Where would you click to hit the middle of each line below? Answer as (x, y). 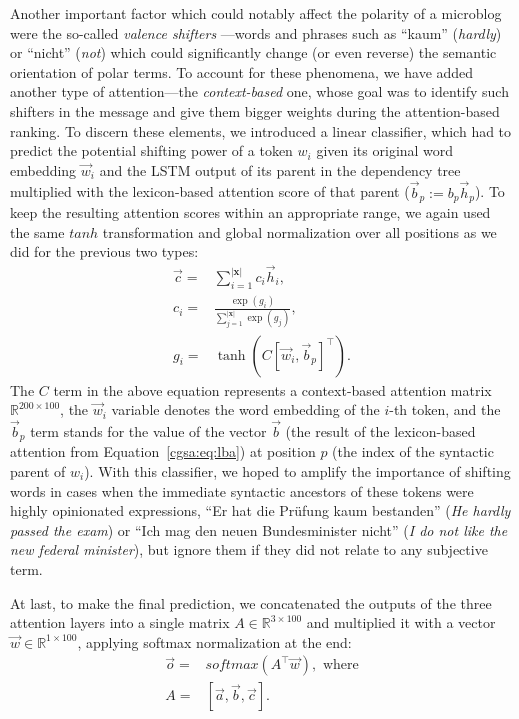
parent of (38, 470)
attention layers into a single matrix (120, 622)
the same (37, 231)
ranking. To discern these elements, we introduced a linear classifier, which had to (261, 130)
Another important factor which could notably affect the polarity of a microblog (256, 13)
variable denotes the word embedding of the (245, 409)
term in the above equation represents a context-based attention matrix (272, 389)
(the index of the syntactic (413, 451)
